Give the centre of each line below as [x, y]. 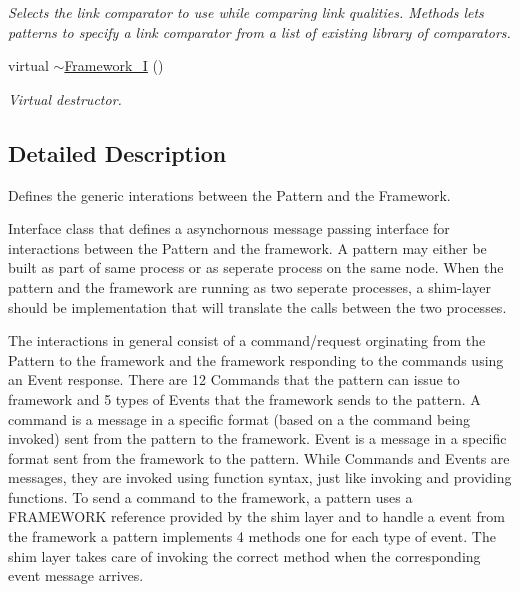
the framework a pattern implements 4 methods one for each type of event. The [252, 536]
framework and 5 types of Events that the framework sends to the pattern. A [244, 398]
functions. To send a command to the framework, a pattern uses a [210, 496]
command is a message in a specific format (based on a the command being [239, 418]
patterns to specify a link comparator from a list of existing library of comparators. [259, 31]
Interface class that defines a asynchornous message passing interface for [229, 228]
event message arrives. [76, 575]
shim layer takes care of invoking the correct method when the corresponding [244, 555]
